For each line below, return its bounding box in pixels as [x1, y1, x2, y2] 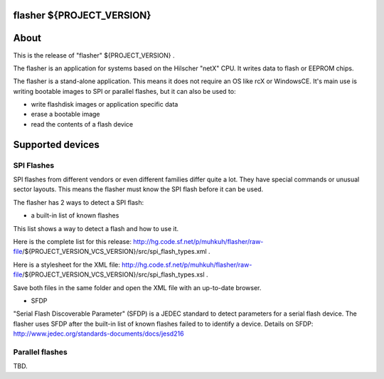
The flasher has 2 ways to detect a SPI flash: [13, 198, 144, 206]
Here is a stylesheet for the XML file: [13, 260, 121, 269]
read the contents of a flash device [31, 119, 134, 128]
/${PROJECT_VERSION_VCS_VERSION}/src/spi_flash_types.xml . [22, 247, 210, 256]
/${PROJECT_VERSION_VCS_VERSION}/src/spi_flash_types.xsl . [22, 270, 209, 279]
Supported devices [13, 139, 100, 151]
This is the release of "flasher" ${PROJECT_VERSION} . [13, 50, 175, 60]
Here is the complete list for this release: [13, 237, 132, 245]
